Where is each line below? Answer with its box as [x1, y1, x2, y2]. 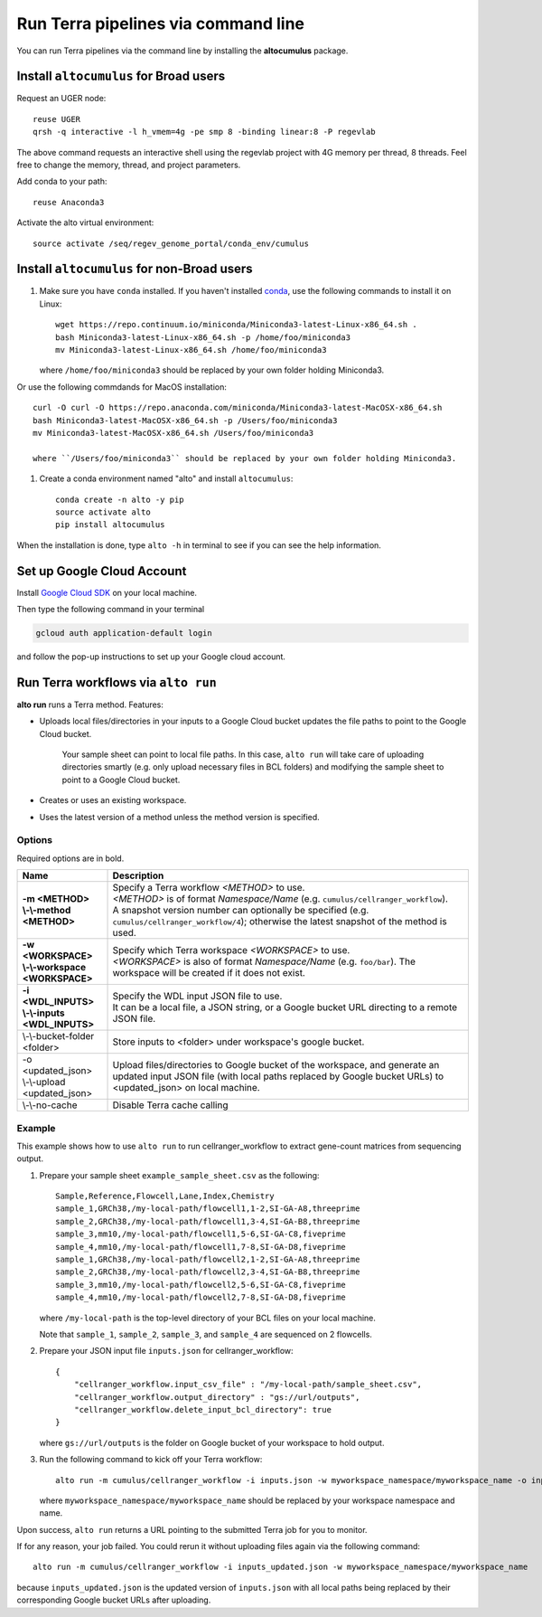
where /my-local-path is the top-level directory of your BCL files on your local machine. [39, 1312, 377, 1323]
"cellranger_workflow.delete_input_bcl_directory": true [73, 1404, 332, 1414]
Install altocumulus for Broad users [16, 69, 226, 84]
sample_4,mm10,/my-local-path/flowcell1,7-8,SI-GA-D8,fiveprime [55, 1242, 347, 1252]
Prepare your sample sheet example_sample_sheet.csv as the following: [39, 1169, 320, 1180]
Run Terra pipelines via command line [16, 14, 305, 33]
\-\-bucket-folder [22, 1030, 95, 1043]
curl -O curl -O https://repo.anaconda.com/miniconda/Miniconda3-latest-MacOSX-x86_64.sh [33, 402, 443, 413]
